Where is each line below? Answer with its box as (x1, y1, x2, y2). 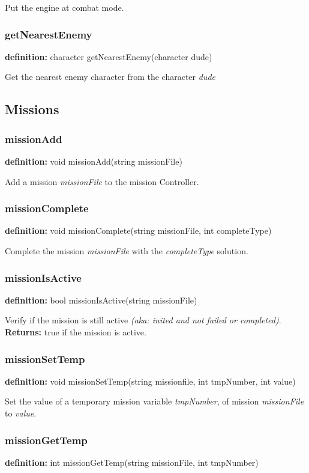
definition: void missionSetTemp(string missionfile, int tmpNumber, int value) (5, 374, 296, 387)
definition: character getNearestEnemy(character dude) (5, 50, 212, 63)
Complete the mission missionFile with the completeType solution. (5, 245, 248, 257)
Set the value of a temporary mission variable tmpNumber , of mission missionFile (5, 395, 304, 407)
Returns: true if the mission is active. (5, 326, 146, 338)
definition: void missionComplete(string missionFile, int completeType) (5, 224, 272, 237)
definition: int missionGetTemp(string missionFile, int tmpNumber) (5, 456, 259, 468)
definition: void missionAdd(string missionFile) (5, 155, 182, 167)
